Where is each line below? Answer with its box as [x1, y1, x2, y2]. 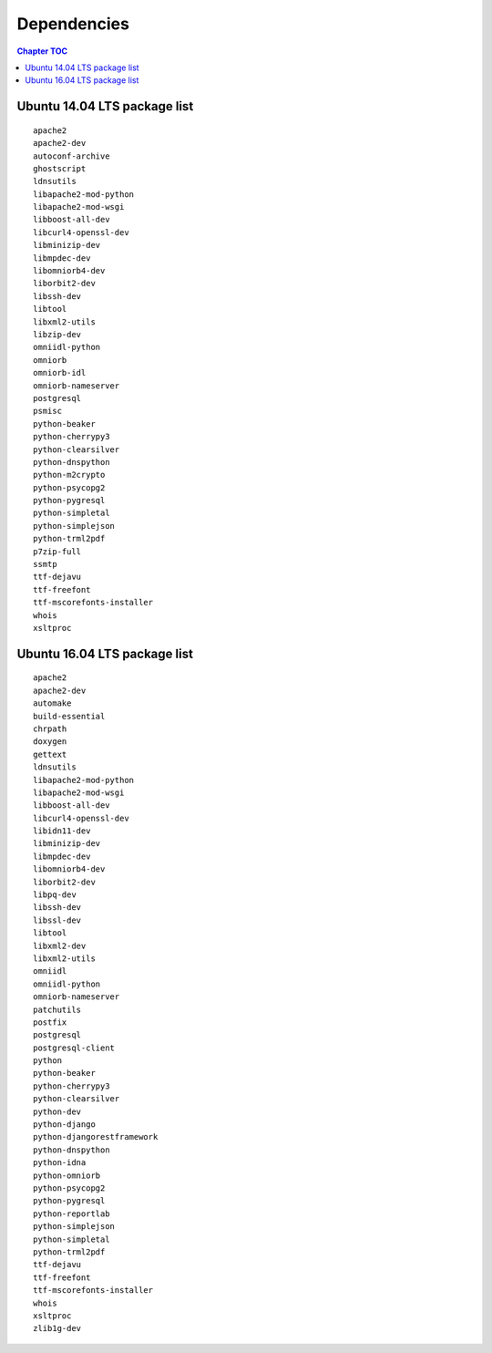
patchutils [33, 1004, 82, 1015]
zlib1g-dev [33, 1323, 82, 1334]
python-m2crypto [33, 470, 106, 480]
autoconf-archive [33, 150, 110, 161]
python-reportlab [33, 1208, 110, 1219]
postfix [33, 1017, 67, 1028]
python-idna [33, 1158, 87, 1168]
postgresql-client [33, 1042, 116, 1053]
